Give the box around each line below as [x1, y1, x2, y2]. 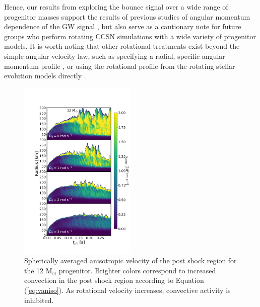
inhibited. [24, 294, 54, 305]
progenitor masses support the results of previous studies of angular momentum [4, 11, 250, 22]
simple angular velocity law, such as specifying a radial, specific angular [4, 50, 225, 61]
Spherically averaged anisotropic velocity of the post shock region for [24, 255, 237, 266]
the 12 [24, 265, 44, 275]
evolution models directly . [4, 70, 86, 81]
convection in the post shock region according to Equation [24, 275, 204, 285]
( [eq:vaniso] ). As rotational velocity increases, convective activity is [24, 285, 231, 295]
